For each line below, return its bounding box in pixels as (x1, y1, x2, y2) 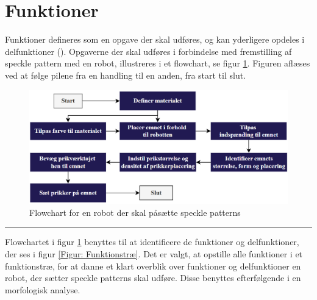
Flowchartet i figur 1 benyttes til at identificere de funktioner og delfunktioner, (5, 235, 299, 248)
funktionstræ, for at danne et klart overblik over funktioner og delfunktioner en (5, 259, 301, 272)
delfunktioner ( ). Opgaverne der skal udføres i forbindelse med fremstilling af (5, 45, 292, 57)
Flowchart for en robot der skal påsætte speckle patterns (29, 205, 241, 218)
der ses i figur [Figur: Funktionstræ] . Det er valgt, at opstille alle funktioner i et (5, 248, 303, 260)
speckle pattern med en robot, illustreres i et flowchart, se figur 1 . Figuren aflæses (5, 57, 310, 70)
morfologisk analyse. (5, 283, 80, 296)
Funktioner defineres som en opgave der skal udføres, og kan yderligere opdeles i (5, 33, 305, 46)
